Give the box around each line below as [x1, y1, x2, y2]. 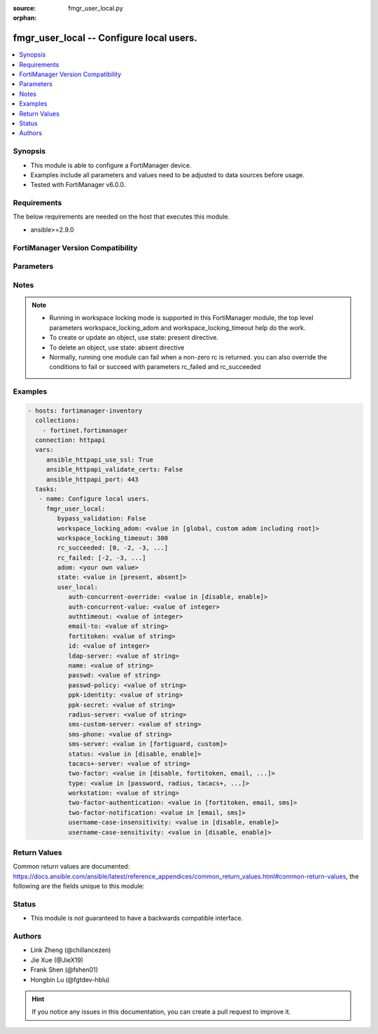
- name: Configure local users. [38, 495, 150, 503]
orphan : [13, 14, 37, 22]
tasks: [35, 485, 58, 493]
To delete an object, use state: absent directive [49, 343, 185, 352]
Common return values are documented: [13, 862, 130, 871]
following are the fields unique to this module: [13, 882, 145, 890]
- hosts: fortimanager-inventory [27, 406, 143, 415]
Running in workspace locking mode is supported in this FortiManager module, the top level [49, 314, 314, 322]
